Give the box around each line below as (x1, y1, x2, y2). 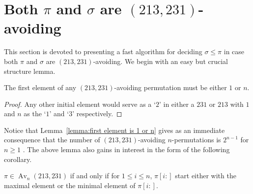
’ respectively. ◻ (72, 108, 122, 119)
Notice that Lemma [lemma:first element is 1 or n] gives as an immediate (4, 125, 225, 135)
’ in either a (159, 98, 195, 109)
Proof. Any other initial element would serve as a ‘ (4, 98, 156, 109)
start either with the (175, 170, 236, 181)
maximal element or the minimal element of (4, 180, 136, 190)
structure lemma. (4, 65, 56, 76)
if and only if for (70, 170, 120, 181)
